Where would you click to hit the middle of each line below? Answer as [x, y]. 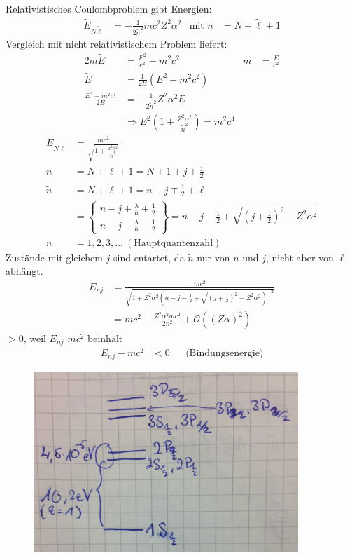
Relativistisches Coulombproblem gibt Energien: [109, 8]
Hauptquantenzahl [174, 243]
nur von [213, 257]
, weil [35, 338]
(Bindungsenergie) [225, 354]
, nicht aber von [300, 257]
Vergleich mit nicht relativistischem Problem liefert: [117, 44]
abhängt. [24, 271]
